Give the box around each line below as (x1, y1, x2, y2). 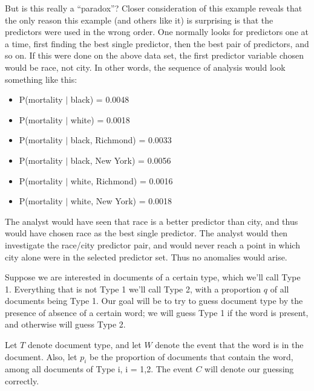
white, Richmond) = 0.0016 (70, 174, 173, 187)
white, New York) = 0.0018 (70, 195, 172, 207)
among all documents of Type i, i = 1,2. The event (5, 363, 193, 375)
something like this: (5, 73, 77, 85)
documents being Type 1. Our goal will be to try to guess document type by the (5, 294, 303, 307)
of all (270, 282, 289, 295)
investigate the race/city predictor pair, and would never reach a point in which (5, 238, 300, 251)
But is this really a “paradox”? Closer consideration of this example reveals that (5, 2, 303, 14)
